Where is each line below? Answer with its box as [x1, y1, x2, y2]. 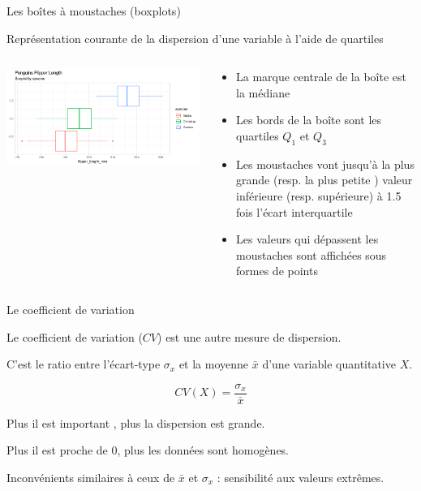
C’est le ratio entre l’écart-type [6, 355, 161, 373]
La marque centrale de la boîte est [236, 68, 406, 85]
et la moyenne [178, 355, 249, 373]
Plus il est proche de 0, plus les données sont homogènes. [6, 441, 290, 459]
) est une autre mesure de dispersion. [157, 328, 342, 345]
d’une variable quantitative [262, 355, 396, 373]
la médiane [236, 84, 290, 101]
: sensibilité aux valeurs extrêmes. [217, 468, 384, 485]
